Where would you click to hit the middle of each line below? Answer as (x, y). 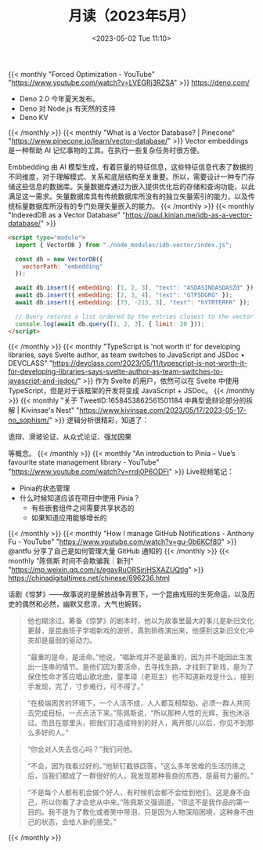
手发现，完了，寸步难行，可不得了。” (85, 686)
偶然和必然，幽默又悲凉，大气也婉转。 (83, 604)
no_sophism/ (29, 420)
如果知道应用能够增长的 (69, 517)
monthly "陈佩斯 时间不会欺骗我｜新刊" (71, 560)
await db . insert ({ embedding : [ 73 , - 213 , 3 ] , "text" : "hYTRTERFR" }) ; (133, 303)
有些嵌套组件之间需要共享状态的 (83, 508)
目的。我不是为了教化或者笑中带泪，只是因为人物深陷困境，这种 (130, 812)
